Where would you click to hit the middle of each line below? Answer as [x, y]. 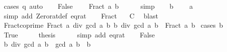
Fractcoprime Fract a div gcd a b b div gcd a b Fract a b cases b [113, 25]
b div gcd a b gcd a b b [47, 44]
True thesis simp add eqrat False [79, 34]
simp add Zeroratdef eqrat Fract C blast [81, 15]
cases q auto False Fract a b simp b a [98, 6]
